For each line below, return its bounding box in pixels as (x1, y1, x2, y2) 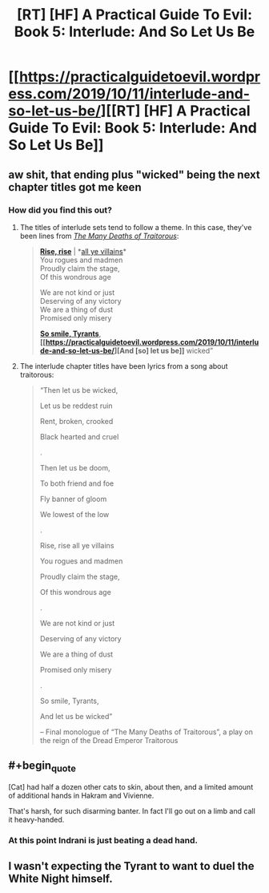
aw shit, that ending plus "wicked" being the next (8, 168, 260, 181)
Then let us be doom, (39, 463, 110, 472)
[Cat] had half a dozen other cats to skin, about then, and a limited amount (8, 782, 254, 791)
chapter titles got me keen (8, 180, 142, 194)
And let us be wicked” (39, 711, 113, 721)
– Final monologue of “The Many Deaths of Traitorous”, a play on (39, 727, 254, 737)
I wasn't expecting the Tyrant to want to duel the (8, 859, 255, 873)
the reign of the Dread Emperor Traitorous (39, 735, 179, 745)
